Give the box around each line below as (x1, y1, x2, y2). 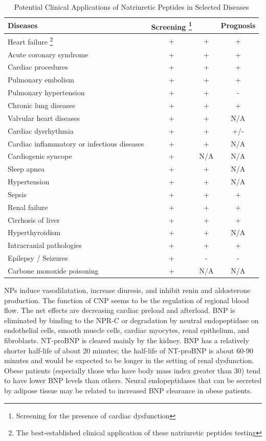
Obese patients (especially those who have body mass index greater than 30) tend (4, 365, 261, 375)
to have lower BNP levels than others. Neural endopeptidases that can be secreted (4, 375, 262, 386)
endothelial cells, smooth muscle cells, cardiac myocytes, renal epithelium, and (4, 325, 250, 335)
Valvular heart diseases (8, 112, 80, 123)
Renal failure (8, 201, 48, 212)
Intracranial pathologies (8, 240, 82, 250)
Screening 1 (151, 19, 192, 32)
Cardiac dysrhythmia (8, 125, 74, 136)
